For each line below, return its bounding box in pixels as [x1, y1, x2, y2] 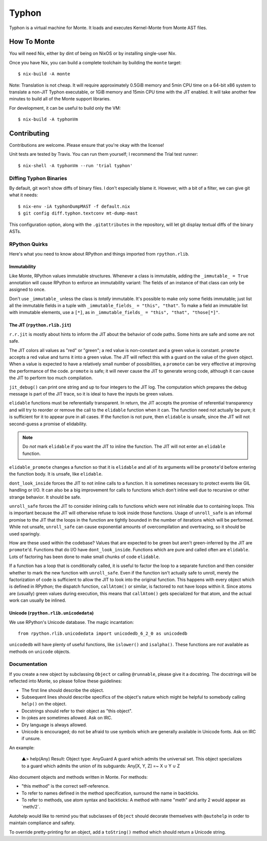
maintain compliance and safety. [9, 820, 76, 826]
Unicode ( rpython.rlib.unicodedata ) [9, 610, 94, 616]
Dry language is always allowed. [21, 722, 88, 728]
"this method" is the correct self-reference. [21, 783, 110, 789]
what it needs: [9, 192, 38, 198]
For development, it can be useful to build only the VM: [9, 105, 121, 111]
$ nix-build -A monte [18, 71, 70, 77]
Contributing [9, 129, 49, 137]
